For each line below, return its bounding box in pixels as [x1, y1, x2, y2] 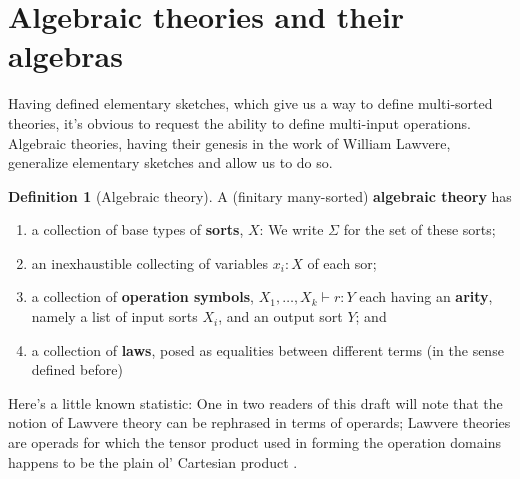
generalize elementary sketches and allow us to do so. [8, 152, 333, 173]
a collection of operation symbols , [31, 286, 254, 307]
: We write [259, 219, 324, 240]
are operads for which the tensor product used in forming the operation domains [8, 432, 501, 453]
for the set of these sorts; [343, 219, 496, 240]
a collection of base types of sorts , [31, 219, 244, 240]
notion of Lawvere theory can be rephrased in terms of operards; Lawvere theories [8, 412, 511, 433]
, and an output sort [218, 306, 343, 327]
